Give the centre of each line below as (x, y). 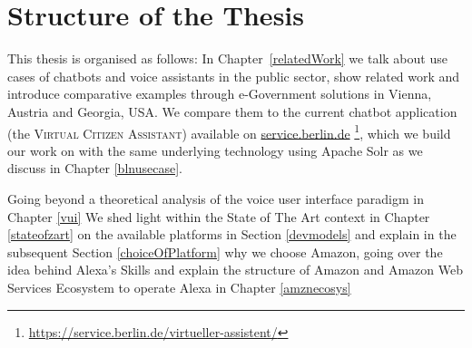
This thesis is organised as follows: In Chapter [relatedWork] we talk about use (227, 58)
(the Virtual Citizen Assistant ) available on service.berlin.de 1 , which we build (229, 131)
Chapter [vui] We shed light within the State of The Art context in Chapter (219, 216)
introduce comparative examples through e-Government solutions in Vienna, (220, 94)
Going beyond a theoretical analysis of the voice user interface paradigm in (216, 198)
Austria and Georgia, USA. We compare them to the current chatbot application (232, 111)
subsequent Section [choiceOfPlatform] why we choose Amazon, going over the (225, 251)
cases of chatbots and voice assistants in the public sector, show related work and (234, 76)
